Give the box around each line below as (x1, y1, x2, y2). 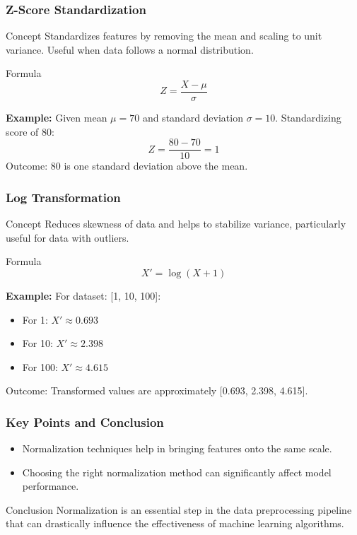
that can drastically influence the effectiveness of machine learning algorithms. (6, 516, 344, 531)
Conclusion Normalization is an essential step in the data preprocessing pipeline (6, 502, 352, 517)
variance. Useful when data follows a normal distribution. (6, 42, 254, 57)
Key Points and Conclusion (6, 413, 164, 430)
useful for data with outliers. (6, 230, 129, 245)
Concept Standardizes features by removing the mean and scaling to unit (6, 28, 322, 43)
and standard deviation (142, 110, 243, 125)
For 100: (22, 359, 58, 374)
